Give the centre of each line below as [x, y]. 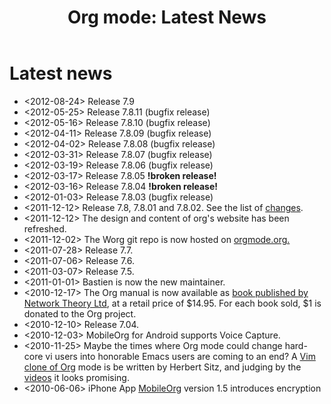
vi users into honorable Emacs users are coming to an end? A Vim [180, 356]
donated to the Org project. [80, 313]
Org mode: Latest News [167, 17]
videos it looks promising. [76, 377]
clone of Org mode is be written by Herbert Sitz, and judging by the [162, 367]
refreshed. [45, 228]
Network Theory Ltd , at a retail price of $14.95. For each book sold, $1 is [172, 303]
